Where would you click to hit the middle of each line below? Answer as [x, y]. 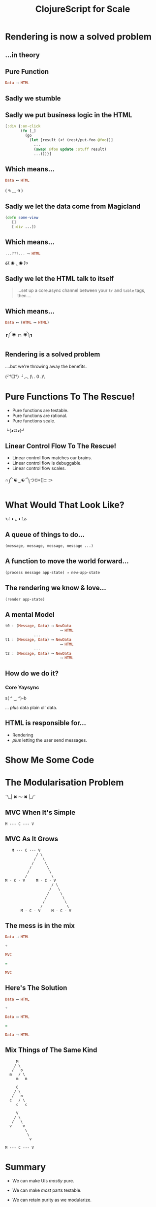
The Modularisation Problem [64, 782]
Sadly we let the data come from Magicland [73, 206]
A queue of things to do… [45, 534]
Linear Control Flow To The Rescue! [61, 446]
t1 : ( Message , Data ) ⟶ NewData [38, 639]
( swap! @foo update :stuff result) [70, 149]
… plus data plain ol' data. [31, 707]
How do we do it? [32, 673]
